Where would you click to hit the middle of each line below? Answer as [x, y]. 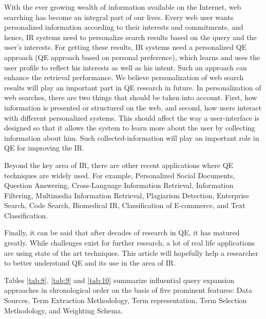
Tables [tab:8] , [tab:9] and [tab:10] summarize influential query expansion [119, 280]
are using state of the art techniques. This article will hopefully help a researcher [131, 252]
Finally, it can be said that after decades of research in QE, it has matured [122, 232]
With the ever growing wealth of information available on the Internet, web [123, 7]
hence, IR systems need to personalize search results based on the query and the [130, 37]
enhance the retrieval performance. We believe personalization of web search [124, 77]
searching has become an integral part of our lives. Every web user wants [119, 17]
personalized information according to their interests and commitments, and [124, 27]
